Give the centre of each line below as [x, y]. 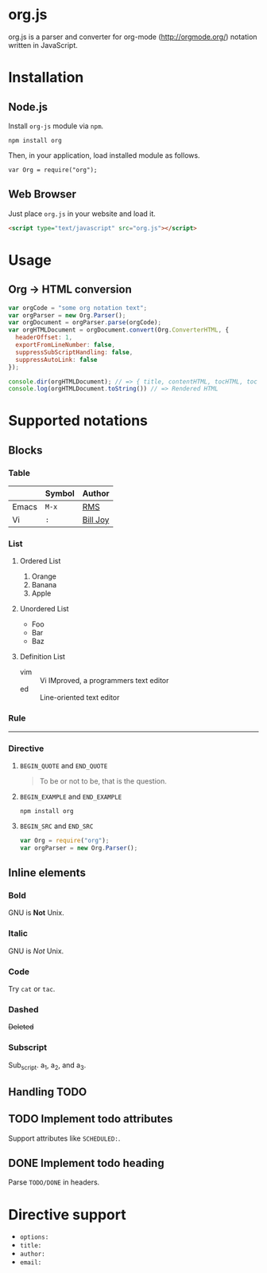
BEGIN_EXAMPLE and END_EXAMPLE [71, 797]
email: [31, 1263]
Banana [44, 585]
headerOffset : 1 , [44, 338]
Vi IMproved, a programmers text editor [104, 681]
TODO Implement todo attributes [91, 1119]
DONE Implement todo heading [86, 1163]
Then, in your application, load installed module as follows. [104, 155]
